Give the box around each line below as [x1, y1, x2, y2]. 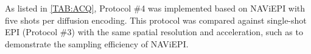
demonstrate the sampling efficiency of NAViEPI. [5, 37, 189, 50]
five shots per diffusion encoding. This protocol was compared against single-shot [5, 13, 307, 26]
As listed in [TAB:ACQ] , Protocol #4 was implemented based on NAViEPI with [5, 2, 306, 14]
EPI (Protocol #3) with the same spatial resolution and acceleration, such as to [5, 25, 303, 38]
